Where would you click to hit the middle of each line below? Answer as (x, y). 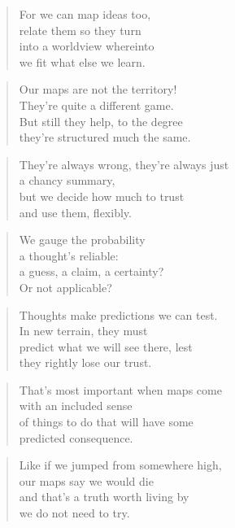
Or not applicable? (65, 287)
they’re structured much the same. (105, 137)
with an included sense (76, 406)
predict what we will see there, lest (106, 346)
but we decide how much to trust (102, 196)
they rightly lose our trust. (85, 362)
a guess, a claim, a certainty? (91, 271)
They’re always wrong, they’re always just (124, 164)
